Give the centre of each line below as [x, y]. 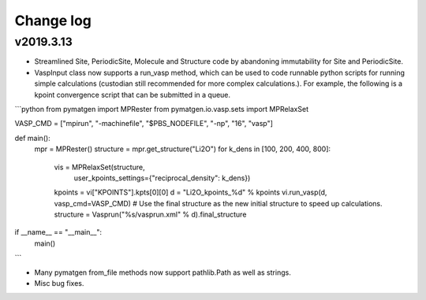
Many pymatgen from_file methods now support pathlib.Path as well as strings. [163, 272]
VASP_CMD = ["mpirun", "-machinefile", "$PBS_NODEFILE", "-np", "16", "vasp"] [144, 124]
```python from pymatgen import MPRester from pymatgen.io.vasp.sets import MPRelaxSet [162, 109]
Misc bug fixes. [59, 283]
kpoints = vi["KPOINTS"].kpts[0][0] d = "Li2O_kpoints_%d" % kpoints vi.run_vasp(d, [191, 192]
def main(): [32, 138]
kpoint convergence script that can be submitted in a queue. [133, 94]
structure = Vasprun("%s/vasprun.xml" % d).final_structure [150, 215]
